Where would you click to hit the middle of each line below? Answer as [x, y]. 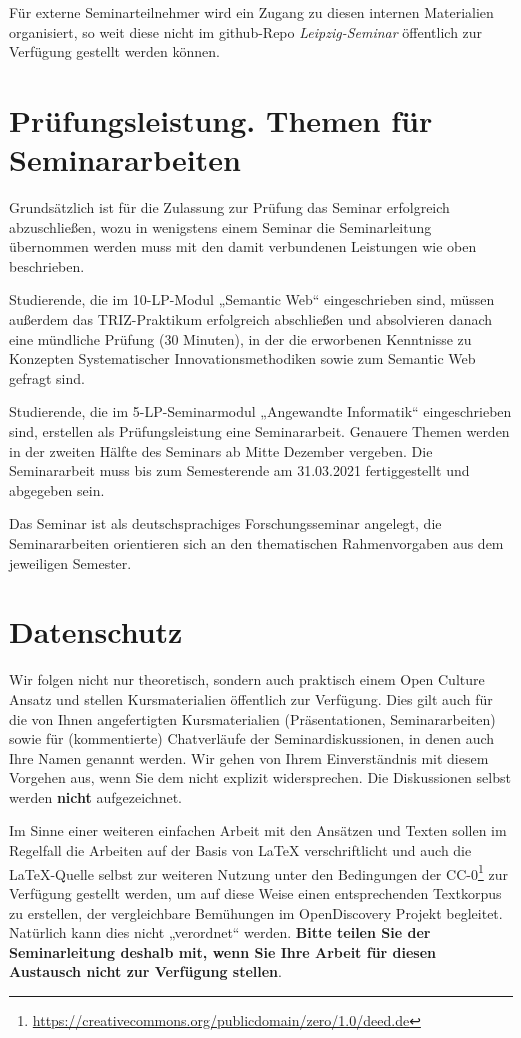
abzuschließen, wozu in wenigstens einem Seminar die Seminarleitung [220, 226]
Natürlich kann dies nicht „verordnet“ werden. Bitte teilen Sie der [220, 932]
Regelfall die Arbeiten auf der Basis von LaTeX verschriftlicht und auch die [240, 850]
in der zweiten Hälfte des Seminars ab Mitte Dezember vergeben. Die [221, 450]
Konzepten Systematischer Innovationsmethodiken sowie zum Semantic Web [242, 358]
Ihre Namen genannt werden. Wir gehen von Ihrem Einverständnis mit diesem [249, 757]
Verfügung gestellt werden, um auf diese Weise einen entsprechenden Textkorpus [255, 892]
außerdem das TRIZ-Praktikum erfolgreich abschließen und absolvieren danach [251, 319]
